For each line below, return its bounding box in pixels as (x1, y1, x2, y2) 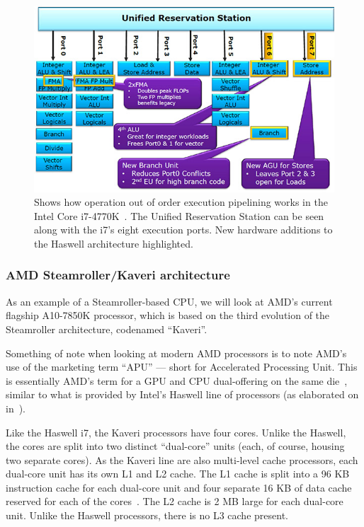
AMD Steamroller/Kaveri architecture (6, 266, 230, 284)
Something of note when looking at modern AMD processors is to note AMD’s (6, 345, 347, 360)
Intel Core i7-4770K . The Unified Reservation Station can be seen (34, 208, 324, 223)
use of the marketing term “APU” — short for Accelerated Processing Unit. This (6, 359, 358, 374)
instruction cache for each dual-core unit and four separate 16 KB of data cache (6, 480, 352, 494)
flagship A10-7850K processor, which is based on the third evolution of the (6, 308, 330, 323)
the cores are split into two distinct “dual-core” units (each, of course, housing (6, 439, 345, 453)
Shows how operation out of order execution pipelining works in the (34, 195, 328, 209)
